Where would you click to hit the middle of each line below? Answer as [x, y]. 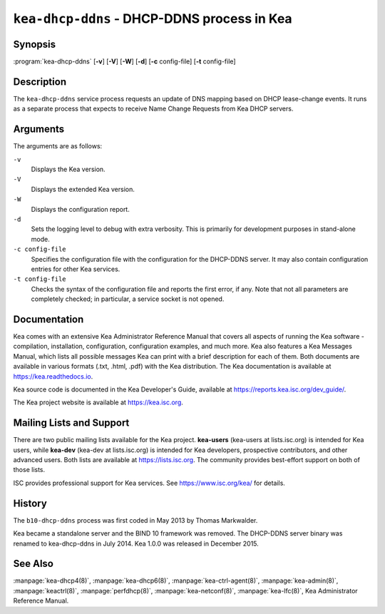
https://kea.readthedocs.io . [53, 376]
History [30, 503]
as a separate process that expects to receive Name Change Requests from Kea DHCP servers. [153, 109]
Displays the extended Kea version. [83, 189]
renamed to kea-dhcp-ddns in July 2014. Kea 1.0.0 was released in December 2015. [136, 543]
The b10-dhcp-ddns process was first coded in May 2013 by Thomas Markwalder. [135, 520]
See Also [33, 564]
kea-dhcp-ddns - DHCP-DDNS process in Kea [153, 19]
